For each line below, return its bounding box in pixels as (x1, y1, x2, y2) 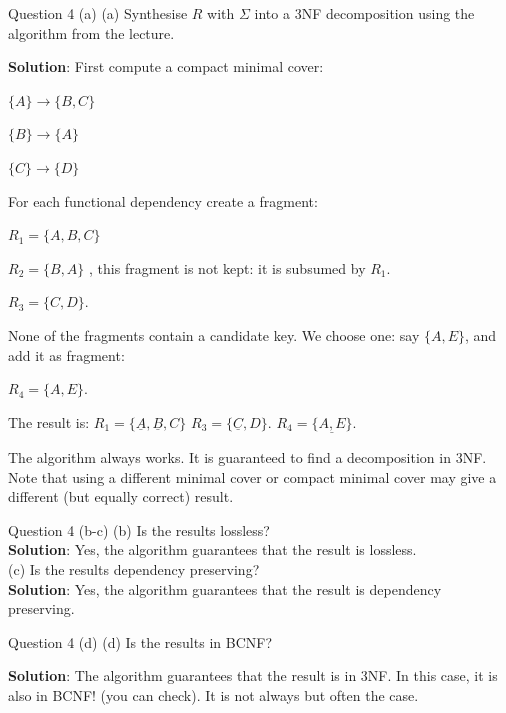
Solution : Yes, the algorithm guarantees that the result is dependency (8, 578, 442, 599)
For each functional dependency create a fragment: (8, 190, 318, 211)
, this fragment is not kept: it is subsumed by (89, 257, 366, 278)
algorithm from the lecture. (8, 22, 175, 43)
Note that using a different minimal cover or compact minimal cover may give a (8, 466, 497, 487)
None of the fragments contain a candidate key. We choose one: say (8, 324, 420, 345)
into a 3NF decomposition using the (254, 3, 475, 23)
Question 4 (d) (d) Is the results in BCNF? (8, 631, 272, 652)
